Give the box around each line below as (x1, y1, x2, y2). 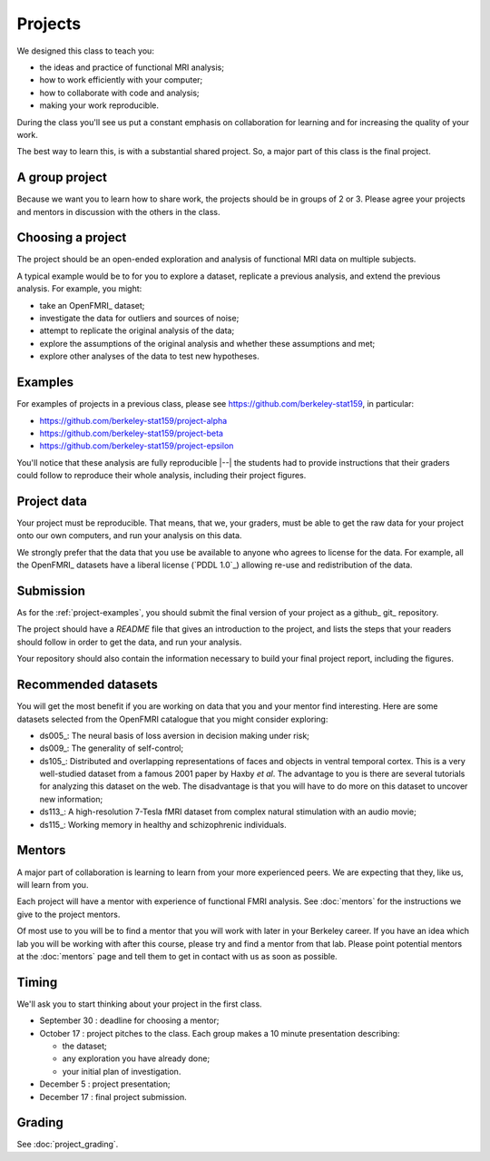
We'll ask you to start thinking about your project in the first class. (16, 999, 262, 1009)
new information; (39, 793, 103, 804)
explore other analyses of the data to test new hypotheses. (39, 350, 260, 362)
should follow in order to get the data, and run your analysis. (16, 636, 242, 647)
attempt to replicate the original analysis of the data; (39, 325, 235, 336)
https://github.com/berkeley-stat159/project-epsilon (39, 440, 234, 451)
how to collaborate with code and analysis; (39, 87, 200, 98)
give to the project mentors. (16, 909, 121, 920)
